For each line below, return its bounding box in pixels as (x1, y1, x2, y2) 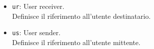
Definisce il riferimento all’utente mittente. (12, 37, 141, 47)
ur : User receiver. (12, 1, 64, 11)
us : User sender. (12, 27, 61, 38)
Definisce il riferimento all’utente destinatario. (12, 10, 151, 21)
